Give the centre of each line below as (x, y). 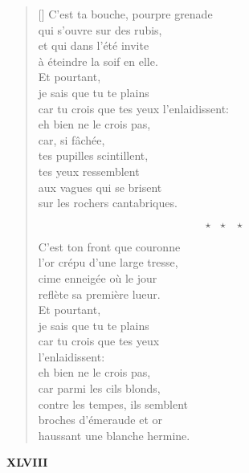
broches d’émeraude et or (100, 420)
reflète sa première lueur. (99, 294)
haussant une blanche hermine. (114, 435)
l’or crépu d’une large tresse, (108, 262)
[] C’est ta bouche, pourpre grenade (125, 14)
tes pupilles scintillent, (93, 155)
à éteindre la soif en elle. (98, 61)
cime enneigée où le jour (98, 277)
